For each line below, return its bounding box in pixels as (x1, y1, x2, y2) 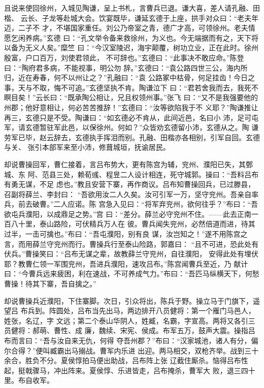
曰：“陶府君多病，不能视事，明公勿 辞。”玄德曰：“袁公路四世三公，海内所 (4, 62, 248, 73)
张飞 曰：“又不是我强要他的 (167, 92, 258, 103)
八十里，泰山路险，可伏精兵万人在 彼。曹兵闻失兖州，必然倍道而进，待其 (11, 218, 255, 229)
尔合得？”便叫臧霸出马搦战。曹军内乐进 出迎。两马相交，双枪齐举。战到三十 (4, 345, 259, 355)
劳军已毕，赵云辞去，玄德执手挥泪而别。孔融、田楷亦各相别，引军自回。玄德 (4, 132, 260, 142)
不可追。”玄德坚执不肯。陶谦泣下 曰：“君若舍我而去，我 (60, 82, 244, 92)
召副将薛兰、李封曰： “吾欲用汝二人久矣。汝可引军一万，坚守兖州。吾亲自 (4, 188, 252, 199)
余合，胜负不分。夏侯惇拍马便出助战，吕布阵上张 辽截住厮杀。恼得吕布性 (4, 355, 248, 366)
